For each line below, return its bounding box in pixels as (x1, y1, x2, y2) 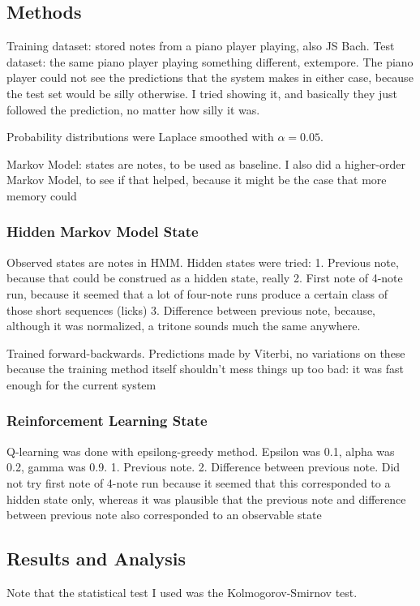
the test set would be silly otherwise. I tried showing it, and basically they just (6, 84, 398, 101)
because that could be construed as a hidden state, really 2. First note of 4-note (6, 269, 403, 286)
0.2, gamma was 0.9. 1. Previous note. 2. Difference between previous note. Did (6, 458, 401, 475)
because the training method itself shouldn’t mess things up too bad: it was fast (6, 360, 404, 377)
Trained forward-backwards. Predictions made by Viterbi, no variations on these (6, 344, 405, 361)
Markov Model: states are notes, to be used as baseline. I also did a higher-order (6, 155, 405, 172)
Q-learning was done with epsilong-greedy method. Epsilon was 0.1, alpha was (6, 442, 395, 459)
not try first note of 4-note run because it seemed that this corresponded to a (6, 474, 391, 491)
